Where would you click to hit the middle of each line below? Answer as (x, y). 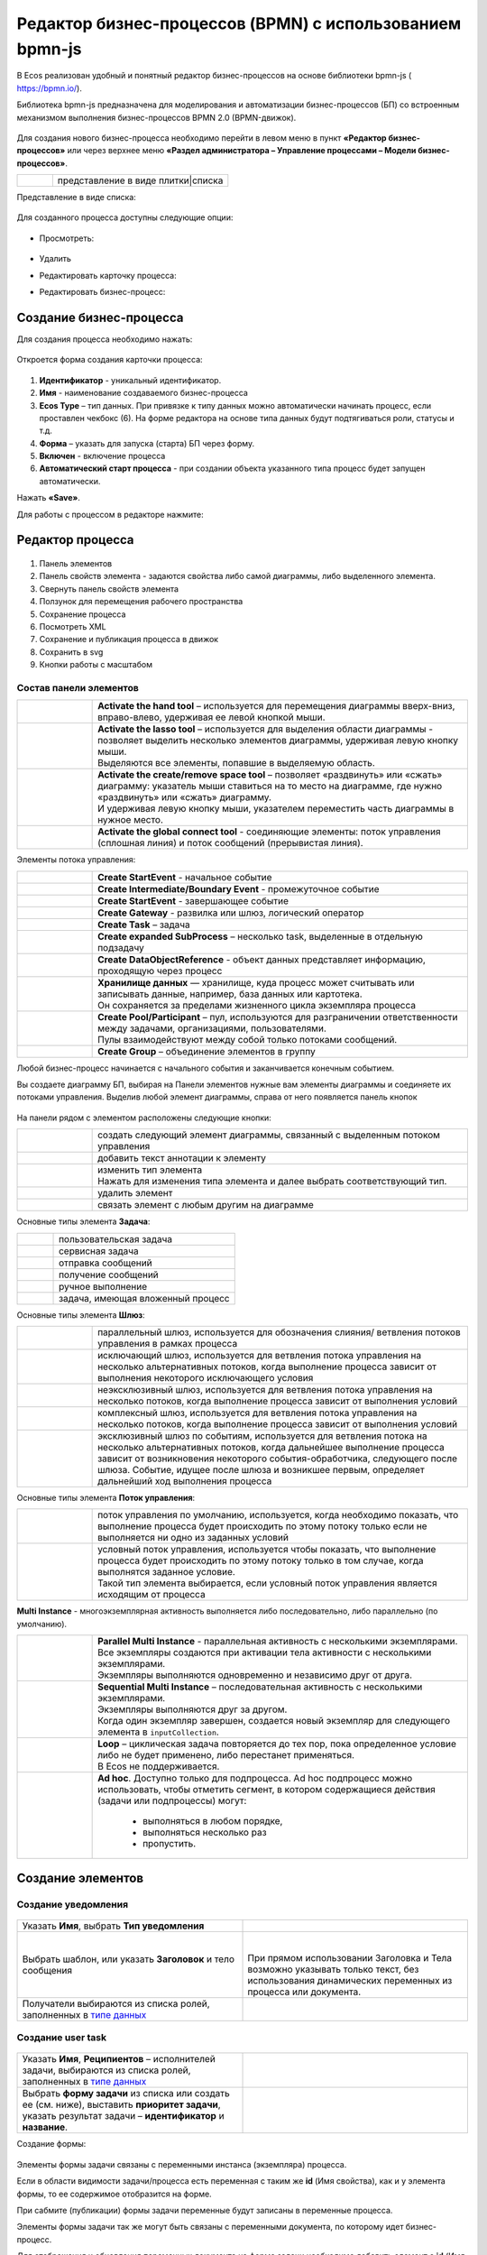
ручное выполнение (103, 1286)
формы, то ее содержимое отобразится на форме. (114, 2194)
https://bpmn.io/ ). (50, 88)
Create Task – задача (144, 925)
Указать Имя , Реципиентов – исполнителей (119, 2059)
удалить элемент (135, 1193)
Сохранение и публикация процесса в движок (129, 640)
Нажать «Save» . (49, 498)
